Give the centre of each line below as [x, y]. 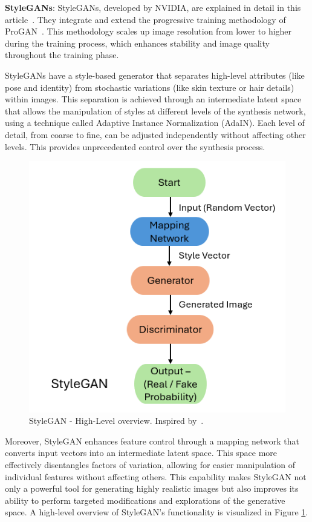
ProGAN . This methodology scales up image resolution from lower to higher [148, 31]
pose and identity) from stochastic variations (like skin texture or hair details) [150, 87]
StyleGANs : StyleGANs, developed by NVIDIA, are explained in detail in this [153, 7]
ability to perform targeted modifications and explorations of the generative [145, 500]
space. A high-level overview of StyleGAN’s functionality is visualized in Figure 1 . [157, 512]
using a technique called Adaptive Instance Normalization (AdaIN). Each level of [155, 123]
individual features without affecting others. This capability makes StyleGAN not [156, 476]
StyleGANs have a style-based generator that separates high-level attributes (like [155, 75]
